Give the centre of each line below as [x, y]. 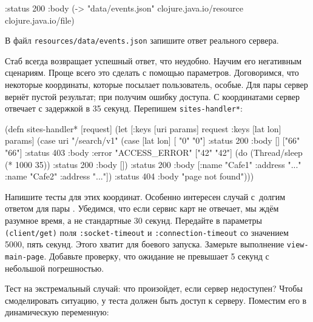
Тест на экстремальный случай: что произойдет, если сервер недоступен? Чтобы [154, 288]
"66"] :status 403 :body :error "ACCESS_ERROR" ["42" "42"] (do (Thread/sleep [154, 153]
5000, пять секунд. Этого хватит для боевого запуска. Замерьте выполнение [145, 244]
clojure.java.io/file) [40, 20]
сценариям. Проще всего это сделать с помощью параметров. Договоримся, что [152, 72]
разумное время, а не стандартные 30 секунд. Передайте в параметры [134, 220]
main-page [25, 257]
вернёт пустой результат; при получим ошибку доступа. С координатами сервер [152, 96]
